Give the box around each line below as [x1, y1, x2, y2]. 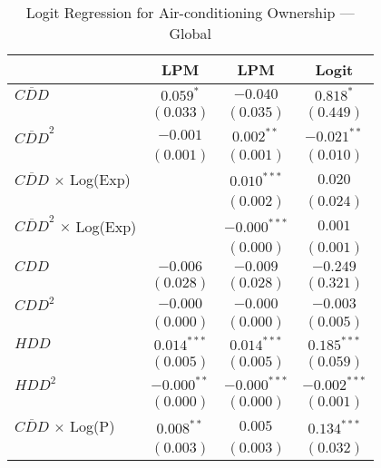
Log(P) [70, 415, 115, 437]
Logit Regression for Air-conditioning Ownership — [25, 2, 355, 23]
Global [169, 23, 211, 44]
